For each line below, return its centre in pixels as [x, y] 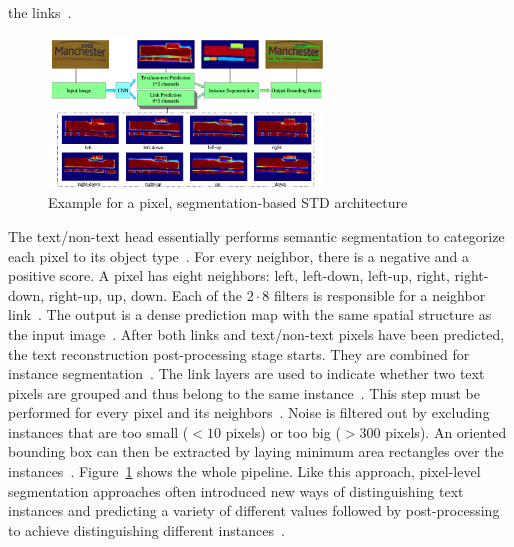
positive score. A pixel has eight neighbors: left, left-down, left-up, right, [229, 275]
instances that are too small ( [98, 431]
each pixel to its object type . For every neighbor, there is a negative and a [238, 255]
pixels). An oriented [446, 431]
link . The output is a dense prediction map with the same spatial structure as [250, 314]
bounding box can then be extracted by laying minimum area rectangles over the [256, 451]
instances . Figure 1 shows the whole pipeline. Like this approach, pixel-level [244, 471]
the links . [40, 12]
